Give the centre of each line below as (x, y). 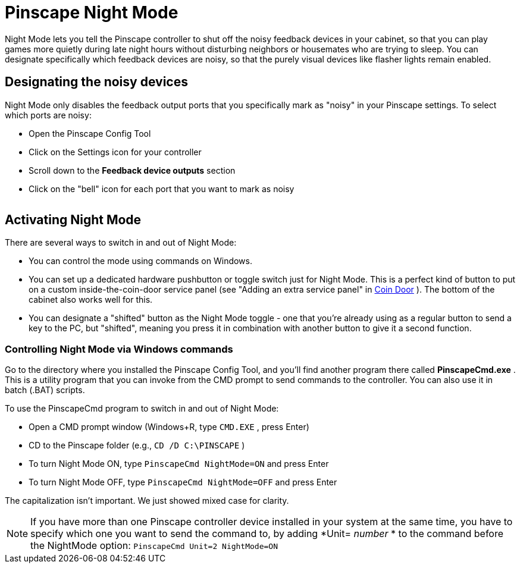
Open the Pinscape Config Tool (90, 133)
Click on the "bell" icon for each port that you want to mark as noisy (162, 189)
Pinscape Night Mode (92, 12)
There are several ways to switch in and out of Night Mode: (121, 243)
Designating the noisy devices (96, 82)
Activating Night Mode (73, 220)
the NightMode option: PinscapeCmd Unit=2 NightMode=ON (154, 546)
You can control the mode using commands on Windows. (140, 261)
